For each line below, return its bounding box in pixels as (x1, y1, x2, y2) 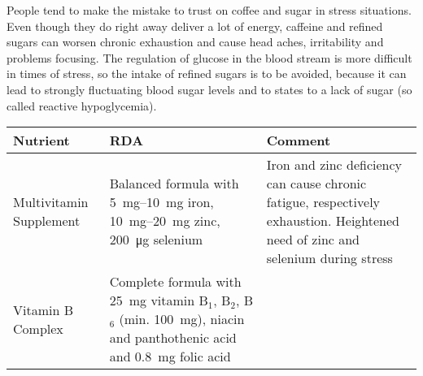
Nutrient (13, 131, 70, 150)
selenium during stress (266, 249, 393, 268)
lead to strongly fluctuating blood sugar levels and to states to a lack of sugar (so (7, 80, 412, 97)
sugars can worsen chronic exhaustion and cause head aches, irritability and (7, 33, 384, 50)
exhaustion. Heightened (266, 211, 399, 231)
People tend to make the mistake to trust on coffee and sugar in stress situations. (7, 2, 412, 18)
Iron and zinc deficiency (266, 155, 403, 175)
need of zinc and (266, 230, 360, 249)
